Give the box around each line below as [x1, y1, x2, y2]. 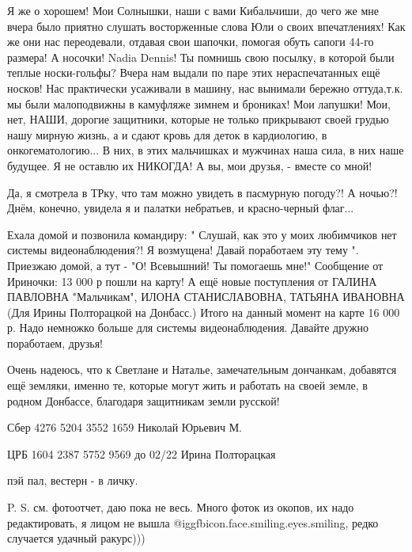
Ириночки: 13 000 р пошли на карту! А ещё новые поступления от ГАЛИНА [7, 272, 377, 289]
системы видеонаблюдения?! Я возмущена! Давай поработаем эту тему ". [7, 242, 359, 258]
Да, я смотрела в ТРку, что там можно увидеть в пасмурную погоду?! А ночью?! [7, 184, 398, 200]
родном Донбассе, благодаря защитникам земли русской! [7, 392, 280, 409]
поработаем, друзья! [7, 334, 103, 351]
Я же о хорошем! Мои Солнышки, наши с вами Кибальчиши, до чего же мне [7, 2, 379, 18]
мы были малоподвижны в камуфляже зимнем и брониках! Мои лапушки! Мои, [7, 95, 391, 112]
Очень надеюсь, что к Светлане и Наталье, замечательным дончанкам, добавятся [7, 361, 397, 378]
